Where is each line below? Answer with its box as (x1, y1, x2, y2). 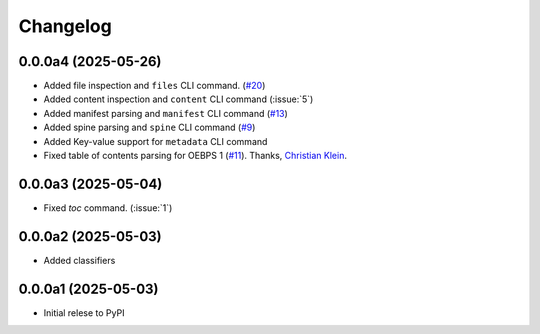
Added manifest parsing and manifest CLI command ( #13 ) (43, 107, 289, 119)
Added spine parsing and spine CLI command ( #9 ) (43, 121, 256, 134)
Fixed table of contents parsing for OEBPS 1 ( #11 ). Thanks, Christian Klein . (43, 150, 347, 162)
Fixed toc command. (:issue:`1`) (43, 201, 173, 214)
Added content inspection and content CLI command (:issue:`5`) (43, 93, 314, 105)
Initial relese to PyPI (43, 306, 125, 319)
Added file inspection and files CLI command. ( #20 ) (43, 80, 266, 92)
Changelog (18, 15, 112, 37)
